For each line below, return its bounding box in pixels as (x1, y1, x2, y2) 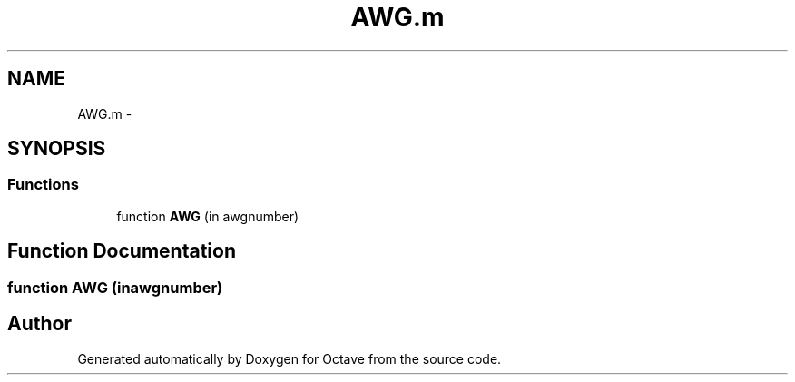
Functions (7, 175, 79, 194)
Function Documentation (7, 240, 236, 263)
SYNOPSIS (7, 137, 106, 161)
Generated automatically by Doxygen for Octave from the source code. (77, 350, 502, 367)
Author (7, 312, 72, 336)
